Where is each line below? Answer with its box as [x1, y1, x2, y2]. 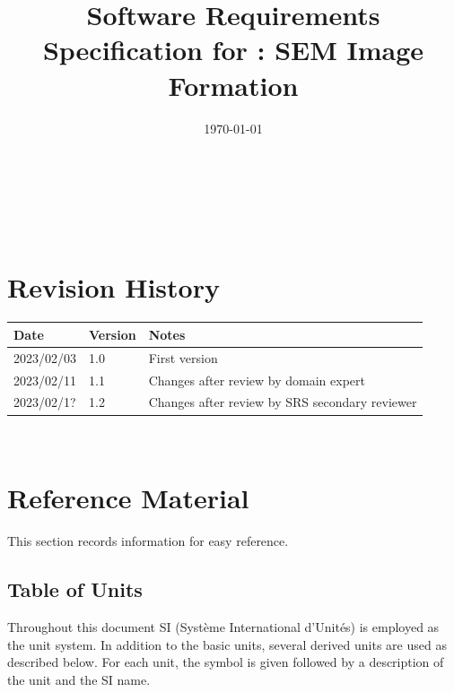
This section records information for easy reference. [7, 532, 289, 550]
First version [148, 348, 218, 367]
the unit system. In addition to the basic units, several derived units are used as [7, 635, 447, 653]
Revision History [7, 269, 220, 306]
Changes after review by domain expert [148, 370, 365, 389]
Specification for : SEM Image [42, 31, 424, 68]
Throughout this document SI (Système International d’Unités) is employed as [7, 618, 440, 636]
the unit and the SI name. [7, 670, 151, 688]
